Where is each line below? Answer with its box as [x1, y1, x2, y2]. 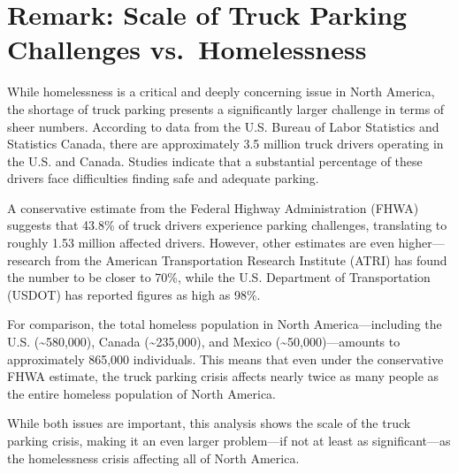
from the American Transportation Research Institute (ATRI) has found [55, 250, 447, 269]
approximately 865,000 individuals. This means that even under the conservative [7, 349, 444, 368]
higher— [398, 233, 445, 252]
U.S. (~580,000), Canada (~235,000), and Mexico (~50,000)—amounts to [7, 332, 401, 351]
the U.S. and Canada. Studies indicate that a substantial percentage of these [7, 151, 423, 170]
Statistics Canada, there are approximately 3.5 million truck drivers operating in [7, 134, 444, 153]
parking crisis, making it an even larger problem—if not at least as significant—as [7, 431, 451, 449]
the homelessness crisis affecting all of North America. [7, 448, 300, 467]
